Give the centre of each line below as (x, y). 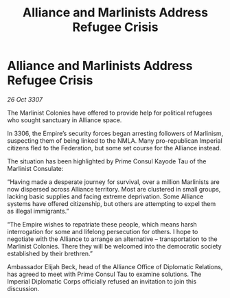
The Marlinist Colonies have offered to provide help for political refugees (110, 113)
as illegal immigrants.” (38, 211)
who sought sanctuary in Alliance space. (65, 120)
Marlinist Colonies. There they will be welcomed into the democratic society (114, 246)
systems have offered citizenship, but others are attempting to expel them (112, 203)
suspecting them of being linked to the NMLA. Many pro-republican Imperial (115, 140)
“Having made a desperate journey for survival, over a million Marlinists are (113, 182)
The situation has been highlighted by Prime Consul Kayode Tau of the (107, 161)
